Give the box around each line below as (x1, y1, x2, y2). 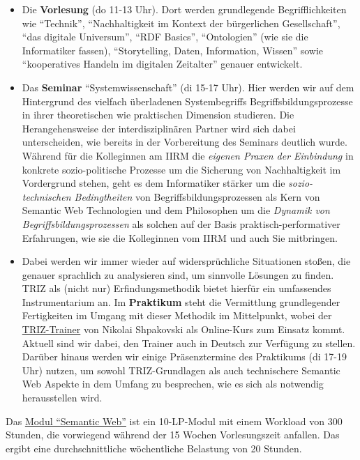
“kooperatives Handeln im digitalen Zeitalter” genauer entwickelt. (22, 56, 303, 71)
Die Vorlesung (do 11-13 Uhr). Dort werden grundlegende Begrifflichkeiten (22, 2, 347, 16)
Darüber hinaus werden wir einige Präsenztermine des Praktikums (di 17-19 (22, 349, 347, 364)
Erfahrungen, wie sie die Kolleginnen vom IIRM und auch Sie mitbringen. (22, 230, 338, 245)
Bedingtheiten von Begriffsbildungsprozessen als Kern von (74, 189, 320, 204)
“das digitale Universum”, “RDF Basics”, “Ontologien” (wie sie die (22, 29, 308, 44)
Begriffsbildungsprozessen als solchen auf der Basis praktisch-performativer (22, 216, 340, 231)
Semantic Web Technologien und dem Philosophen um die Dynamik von (22, 203, 330, 217)
